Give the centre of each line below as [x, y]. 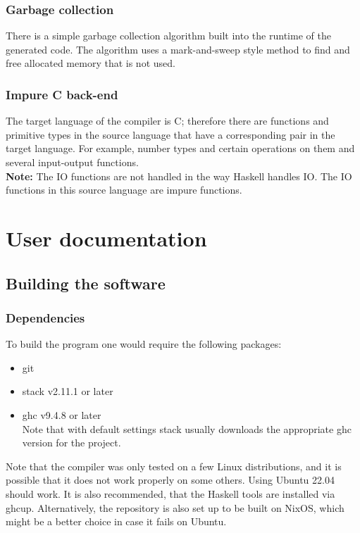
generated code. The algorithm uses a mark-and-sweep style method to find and [178, 49]
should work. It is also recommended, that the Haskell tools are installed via [170, 493]
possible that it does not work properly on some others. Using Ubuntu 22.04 [170, 480]
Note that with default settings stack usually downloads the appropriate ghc [187, 428]
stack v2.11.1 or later [68, 391]
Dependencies [45, 317]
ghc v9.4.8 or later [62, 414]
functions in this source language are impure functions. [124, 190]
